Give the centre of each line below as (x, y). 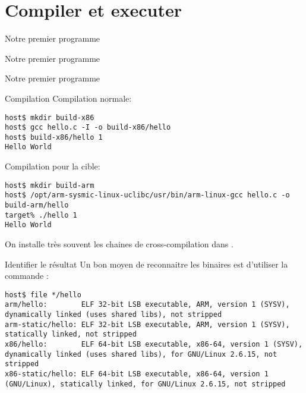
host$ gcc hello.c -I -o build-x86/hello (88, 128)
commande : (27, 276)
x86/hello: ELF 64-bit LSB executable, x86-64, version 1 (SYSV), (154, 345)
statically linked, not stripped (71, 334)
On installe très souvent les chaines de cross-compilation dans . (119, 244)
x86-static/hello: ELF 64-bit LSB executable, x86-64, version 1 (137, 374)
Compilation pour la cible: (53, 166)
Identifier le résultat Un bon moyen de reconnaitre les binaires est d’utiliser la (146, 264)
